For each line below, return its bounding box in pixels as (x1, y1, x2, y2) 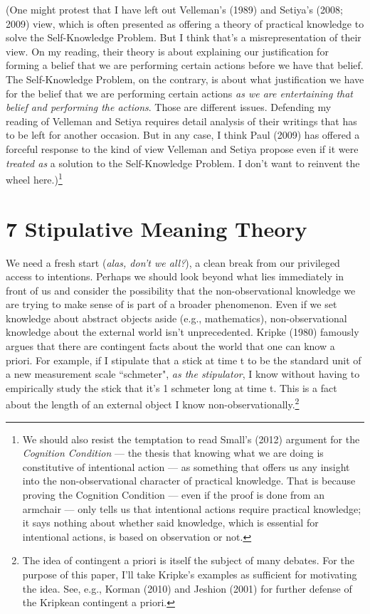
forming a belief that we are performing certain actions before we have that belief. (6, 58, 364, 73)
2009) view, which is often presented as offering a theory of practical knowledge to (6, 16, 364, 31)
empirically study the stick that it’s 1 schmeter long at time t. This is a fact (6, 380, 337, 395)
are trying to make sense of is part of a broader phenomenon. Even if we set (6, 297, 337, 312)
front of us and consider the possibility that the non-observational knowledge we (6, 282, 356, 297)
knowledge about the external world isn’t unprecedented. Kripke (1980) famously (6, 324, 359, 339)
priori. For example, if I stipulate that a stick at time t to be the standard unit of (6, 352, 361, 367)
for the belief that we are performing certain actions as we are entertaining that (6, 85, 353, 100)
